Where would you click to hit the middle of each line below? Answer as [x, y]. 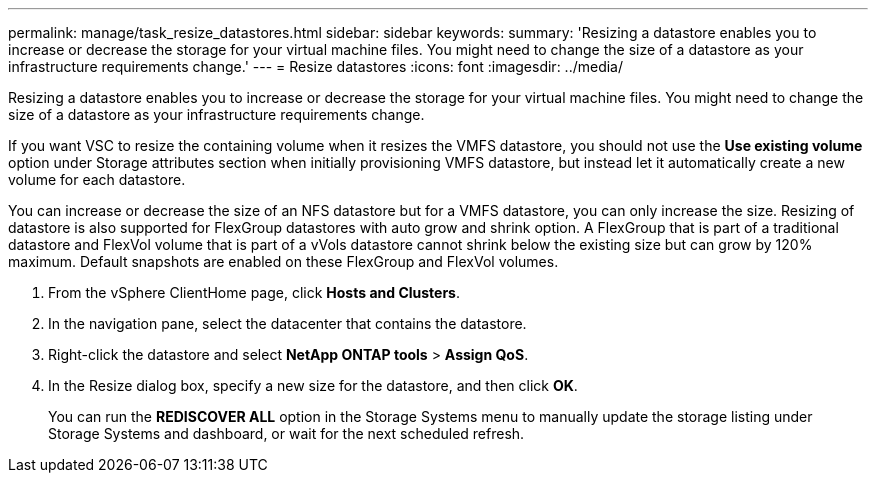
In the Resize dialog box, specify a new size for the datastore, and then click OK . [313, 385]
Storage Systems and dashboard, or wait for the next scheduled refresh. [286, 433]
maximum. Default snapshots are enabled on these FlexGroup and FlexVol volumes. [283, 261]
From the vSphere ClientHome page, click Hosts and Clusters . [254, 292]
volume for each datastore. [97, 179]
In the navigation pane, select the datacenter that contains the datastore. [287, 323]
